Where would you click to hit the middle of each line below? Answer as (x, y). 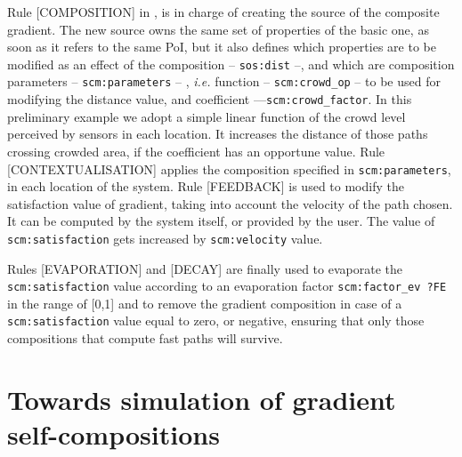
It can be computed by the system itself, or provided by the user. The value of (221, 221)
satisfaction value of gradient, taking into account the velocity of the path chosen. (230, 203)
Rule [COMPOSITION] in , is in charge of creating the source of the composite (223, 12)
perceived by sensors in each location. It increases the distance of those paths (218, 134)
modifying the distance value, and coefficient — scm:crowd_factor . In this (210, 99)
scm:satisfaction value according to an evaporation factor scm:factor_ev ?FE (227, 286)
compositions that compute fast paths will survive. (145, 338)
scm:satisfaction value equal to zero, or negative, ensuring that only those (216, 321)
